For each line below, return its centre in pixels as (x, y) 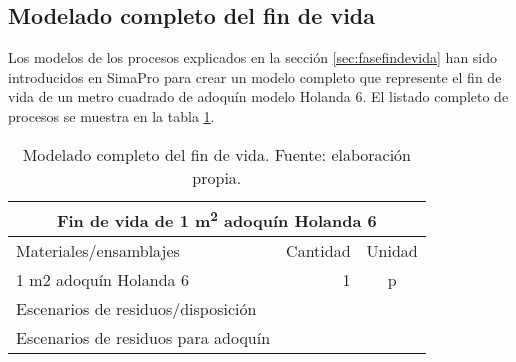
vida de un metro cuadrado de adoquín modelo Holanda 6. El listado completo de (258, 96)
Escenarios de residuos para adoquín (143, 337)
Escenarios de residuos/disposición (136, 308)
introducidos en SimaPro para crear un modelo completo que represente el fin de (255, 76)
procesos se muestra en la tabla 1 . (111, 115)
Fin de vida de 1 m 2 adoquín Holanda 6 (216, 218)
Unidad (392, 250)
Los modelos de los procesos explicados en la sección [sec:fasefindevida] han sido (253, 57)
